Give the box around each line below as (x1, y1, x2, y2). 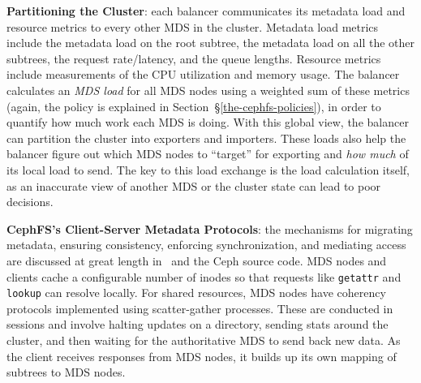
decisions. (6, 193, 54, 210)
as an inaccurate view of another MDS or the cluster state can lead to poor (6, 177, 381, 194)
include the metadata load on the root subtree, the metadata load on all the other (6, 34, 415, 51)
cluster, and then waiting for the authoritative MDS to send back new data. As (6, 332, 401, 348)
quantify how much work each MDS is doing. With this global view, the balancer (6, 114, 409, 131)
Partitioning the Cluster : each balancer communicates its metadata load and (6, 2, 406, 19)
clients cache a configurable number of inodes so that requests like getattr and (6, 268, 402, 285)
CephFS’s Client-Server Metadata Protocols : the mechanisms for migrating (6, 220, 413, 237)
